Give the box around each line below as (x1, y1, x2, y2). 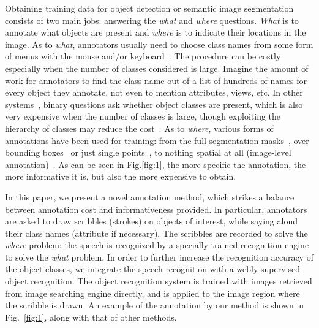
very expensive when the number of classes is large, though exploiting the (5, 110, 281, 123)
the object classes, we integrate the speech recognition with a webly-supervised (5, 262, 300, 275)
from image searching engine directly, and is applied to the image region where (5, 286, 300, 299)
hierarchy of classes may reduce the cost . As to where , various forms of (5, 121, 274, 134)
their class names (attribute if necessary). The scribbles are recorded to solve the (5, 226, 308, 239)
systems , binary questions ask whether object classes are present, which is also (5, 97, 303, 110)
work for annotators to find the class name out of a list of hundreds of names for (5, 74, 307, 86)
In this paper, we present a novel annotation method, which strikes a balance (5, 190, 295, 203)
